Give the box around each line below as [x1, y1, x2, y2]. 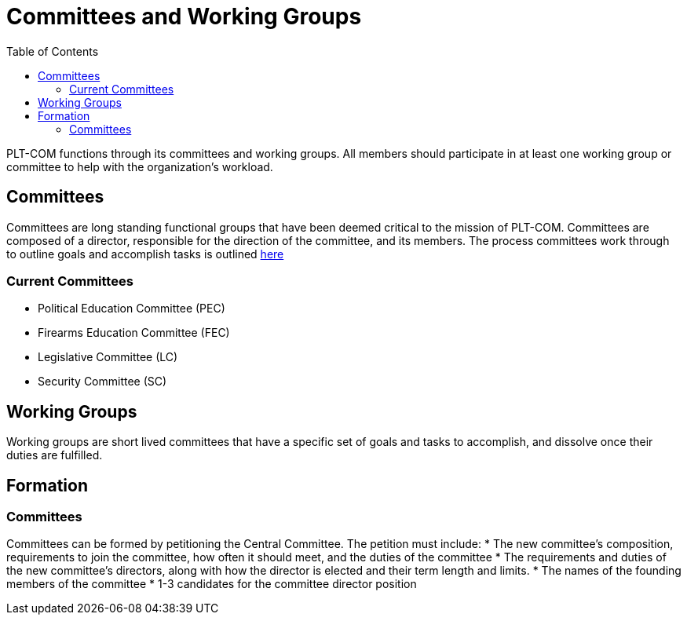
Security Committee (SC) [38, 374, 167, 389]
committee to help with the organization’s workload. [6, 159, 273, 174]
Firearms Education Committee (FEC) [38, 326, 230, 340]
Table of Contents [6, 44, 99, 58]
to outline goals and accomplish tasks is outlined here [6, 247, 284, 261]
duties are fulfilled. [6, 448, 103, 462]
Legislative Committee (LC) [38, 350, 178, 364]
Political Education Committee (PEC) [38, 301, 225, 316]
